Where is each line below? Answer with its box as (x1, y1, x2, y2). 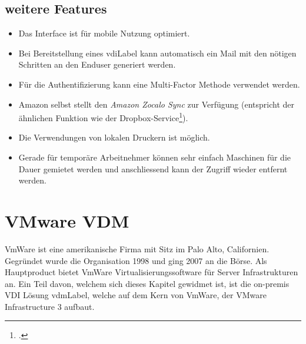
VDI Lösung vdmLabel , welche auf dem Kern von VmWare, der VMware (5, 289, 267, 301)
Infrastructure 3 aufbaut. (5, 300, 95, 312)
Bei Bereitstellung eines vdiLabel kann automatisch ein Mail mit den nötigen (18, 46, 297, 59)
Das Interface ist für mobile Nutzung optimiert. (18, 27, 190, 39)
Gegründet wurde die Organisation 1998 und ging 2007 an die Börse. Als (5, 254, 267, 266)
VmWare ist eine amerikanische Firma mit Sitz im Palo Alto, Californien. (5, 242, 270, 255)
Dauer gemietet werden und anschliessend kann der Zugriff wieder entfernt (18, 162, 288, 175)
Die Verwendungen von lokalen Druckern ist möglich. (18, 131, 210, 143)
